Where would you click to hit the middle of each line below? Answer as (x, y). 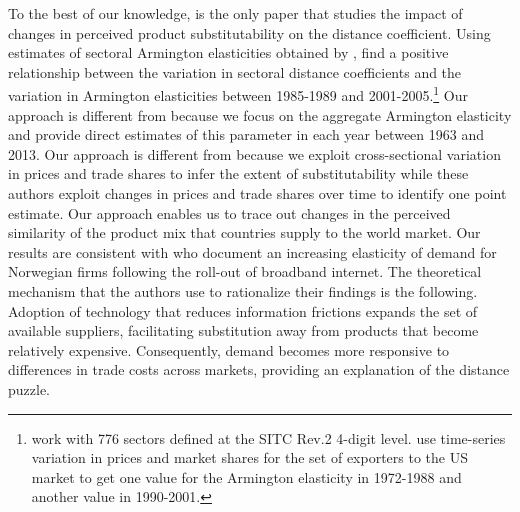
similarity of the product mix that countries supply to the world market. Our (244, 232)
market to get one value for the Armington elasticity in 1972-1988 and (246, 476)
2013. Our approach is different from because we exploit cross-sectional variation (254, 153)
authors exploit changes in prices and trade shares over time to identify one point (257, 193)
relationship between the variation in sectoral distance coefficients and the (235, 71)
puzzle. (29, 388)
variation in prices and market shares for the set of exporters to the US (249, 457)
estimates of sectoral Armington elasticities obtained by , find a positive (228, 52)
